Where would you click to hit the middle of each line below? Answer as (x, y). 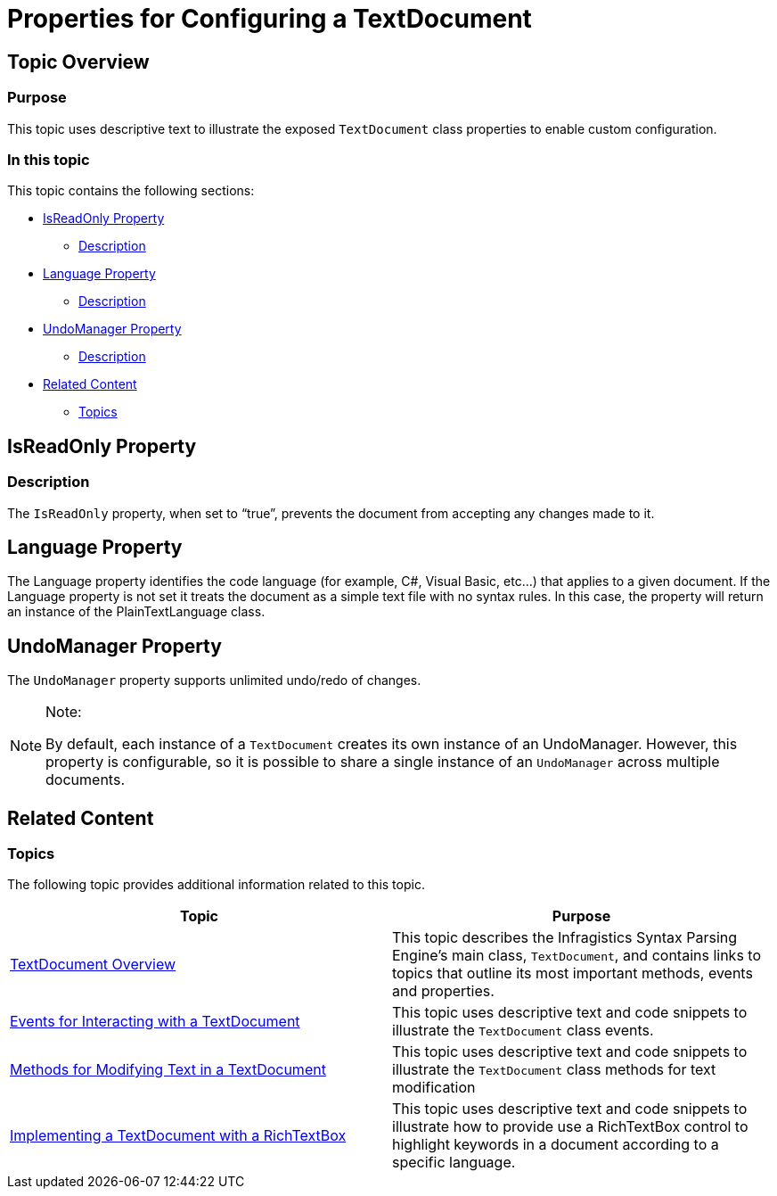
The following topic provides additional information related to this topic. (216, 885)
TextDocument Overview (93, 965)
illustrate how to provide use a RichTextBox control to (570, 1127)
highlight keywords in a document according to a (556, 1145)
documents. (85, 780)
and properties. (443, 991)
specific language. (454, 1163)
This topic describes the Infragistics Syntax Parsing (565, 938)
